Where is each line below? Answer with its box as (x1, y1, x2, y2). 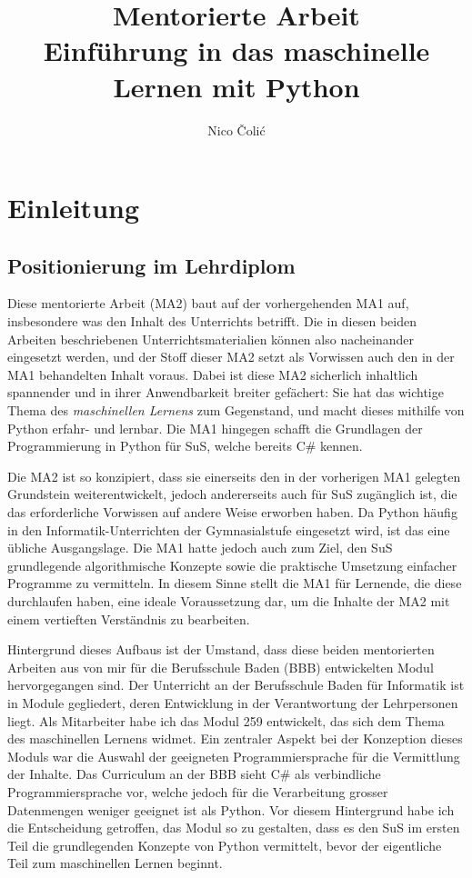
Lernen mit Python (113, 67, 360, 105)
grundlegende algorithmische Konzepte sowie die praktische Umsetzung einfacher (7, 555, 457, 574)
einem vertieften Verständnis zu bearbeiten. (7, 609, 250, 628)
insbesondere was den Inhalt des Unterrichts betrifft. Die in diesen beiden (7, 312, 417, 331)
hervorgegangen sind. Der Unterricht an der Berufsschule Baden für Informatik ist (7, 675, 465, 694)
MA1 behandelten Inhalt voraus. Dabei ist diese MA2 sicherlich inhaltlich (7, 364, 418, 384)
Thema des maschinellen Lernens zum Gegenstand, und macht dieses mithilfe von (7, 401, 465, 420)
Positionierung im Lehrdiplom (7, 251, 296, 279)
